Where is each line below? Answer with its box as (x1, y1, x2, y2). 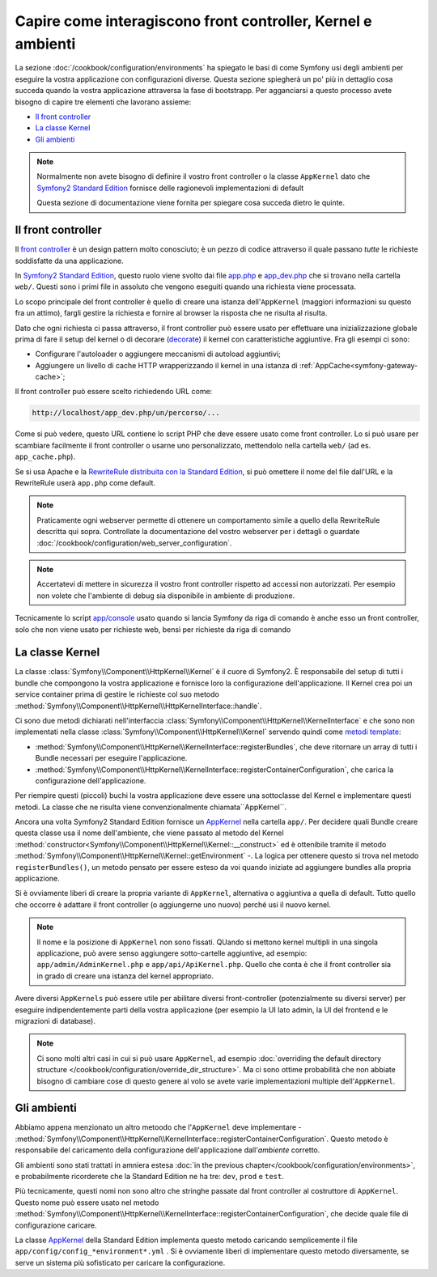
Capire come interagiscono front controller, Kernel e (15, 12, 372, 30)
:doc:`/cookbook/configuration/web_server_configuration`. (36, 538, 232, 548)
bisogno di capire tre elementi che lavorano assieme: (15, 97, 192, 107)
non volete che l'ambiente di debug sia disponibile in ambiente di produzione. (36, 591, 295, 600)
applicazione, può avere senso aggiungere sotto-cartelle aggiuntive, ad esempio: (36, 948, 308, 958)
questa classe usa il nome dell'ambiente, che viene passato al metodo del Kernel (15, 828, 284, 838)
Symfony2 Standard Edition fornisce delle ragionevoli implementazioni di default (36, 183, 304, 193)
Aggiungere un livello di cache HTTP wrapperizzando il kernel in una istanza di (35, 360, 299, 370)
